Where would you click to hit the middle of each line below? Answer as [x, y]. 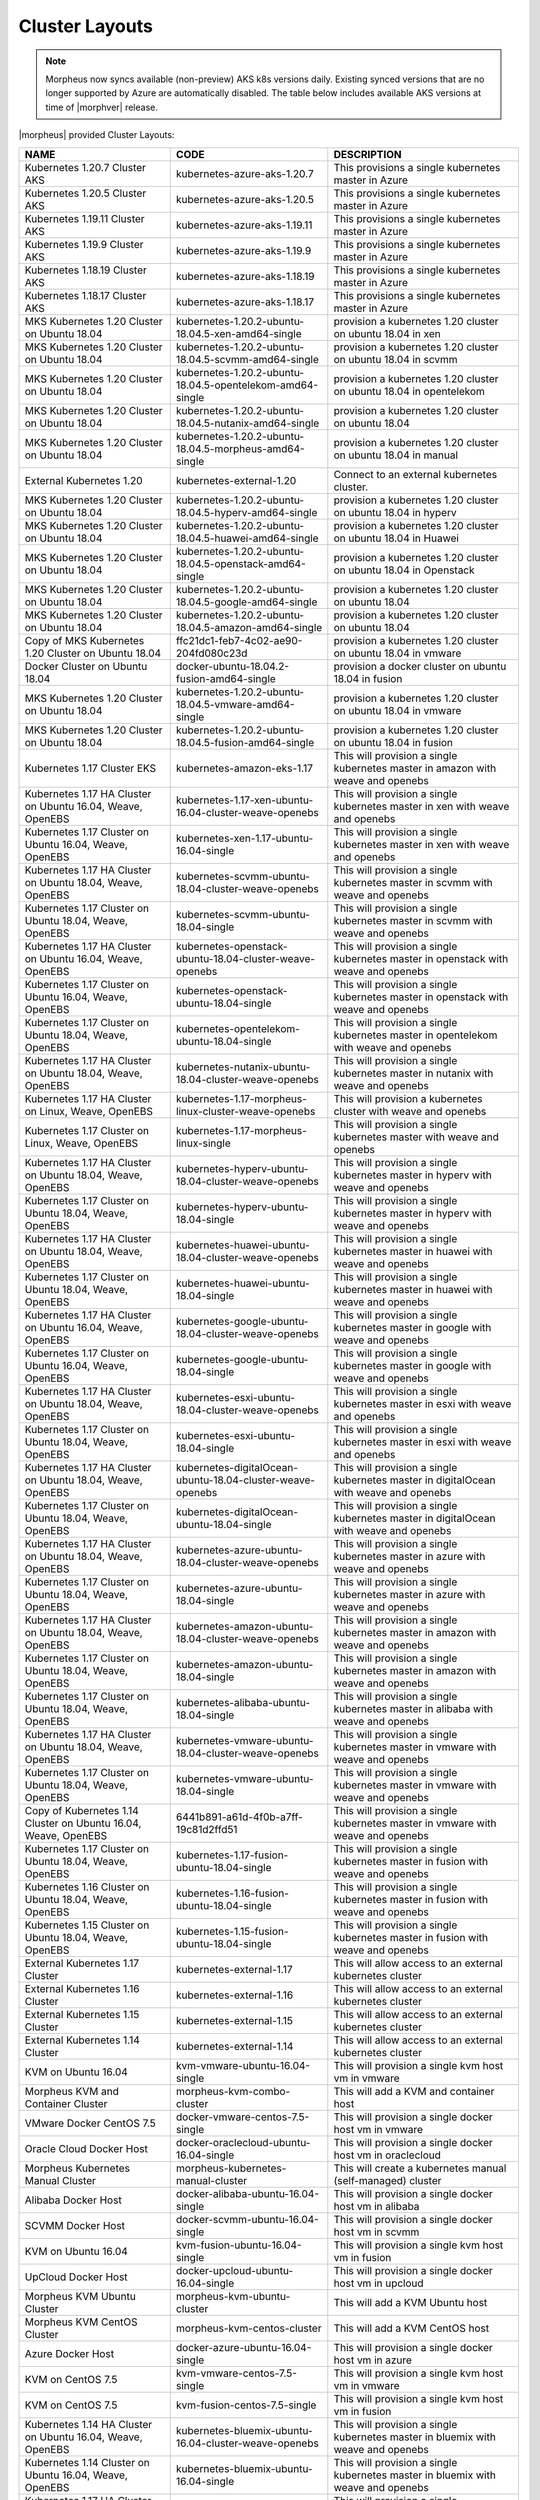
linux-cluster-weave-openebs [245, 1111]
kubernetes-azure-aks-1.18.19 [245, 276]
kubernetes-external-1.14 [234, 2046]
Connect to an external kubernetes [415, 474]
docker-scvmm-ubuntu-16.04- [247, 2219]
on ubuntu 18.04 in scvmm [396, 359]
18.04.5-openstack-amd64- [241, 563]
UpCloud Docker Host [76, 2277]
